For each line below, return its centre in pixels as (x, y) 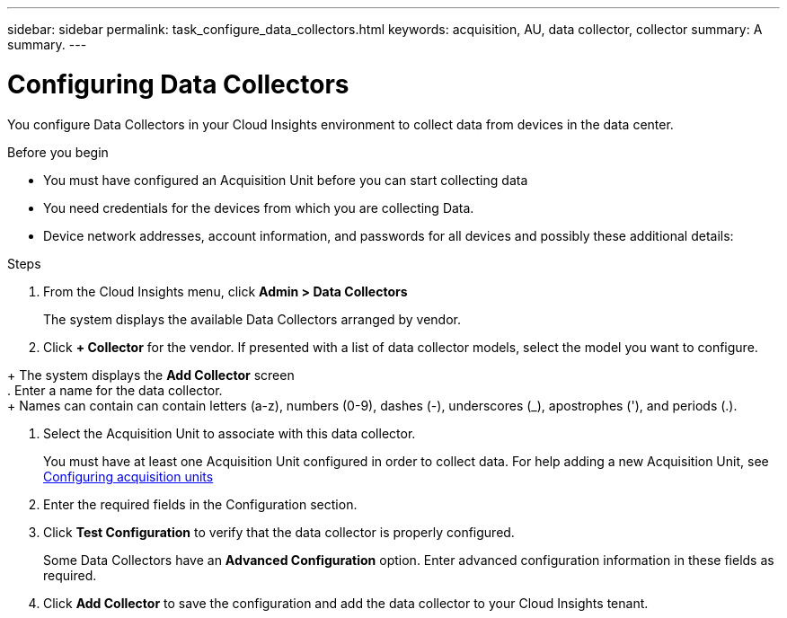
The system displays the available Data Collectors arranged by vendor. (252, 319)
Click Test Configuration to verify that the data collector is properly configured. (279, 532)
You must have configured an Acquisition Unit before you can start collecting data (286, 180)
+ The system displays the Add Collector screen (151, 375)
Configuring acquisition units (128, 476)
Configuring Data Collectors (178, 84)
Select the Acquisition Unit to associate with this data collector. (230, 433)
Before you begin (58, 152)
